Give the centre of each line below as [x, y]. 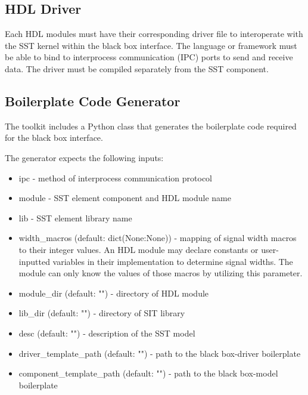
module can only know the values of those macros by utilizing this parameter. [161, 273]
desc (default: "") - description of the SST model [107, 333]
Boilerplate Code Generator [93, 101]
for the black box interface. [54, 138]
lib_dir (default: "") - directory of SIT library [102, 313]
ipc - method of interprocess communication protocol [116, 178]
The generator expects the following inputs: [84, 157]
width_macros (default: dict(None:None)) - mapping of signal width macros [158, 238]
